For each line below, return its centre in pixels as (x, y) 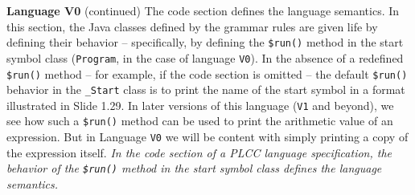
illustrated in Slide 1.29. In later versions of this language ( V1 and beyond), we (200, 105)
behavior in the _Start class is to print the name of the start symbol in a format (206, 89)
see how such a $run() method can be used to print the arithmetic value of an (200, 121)
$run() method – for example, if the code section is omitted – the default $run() (207, 73)
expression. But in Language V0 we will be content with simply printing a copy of (207, 137)
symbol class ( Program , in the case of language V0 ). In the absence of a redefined (205, 57)
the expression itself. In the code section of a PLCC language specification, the (199, 152)
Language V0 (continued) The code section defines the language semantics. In (203, 10)
